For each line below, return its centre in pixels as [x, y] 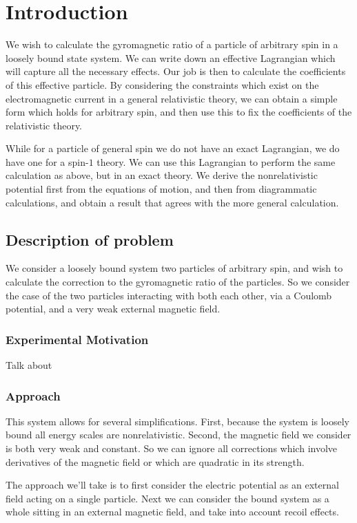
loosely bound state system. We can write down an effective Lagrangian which [171, 57]
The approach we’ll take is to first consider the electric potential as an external [172, 485]
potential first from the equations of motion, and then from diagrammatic [161, 189]
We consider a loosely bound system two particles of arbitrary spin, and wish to [174, 268]
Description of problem [90, 239]
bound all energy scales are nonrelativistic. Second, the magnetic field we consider [178, 435]
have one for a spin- [47, 161]
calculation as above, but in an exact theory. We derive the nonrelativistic [162, 175]
